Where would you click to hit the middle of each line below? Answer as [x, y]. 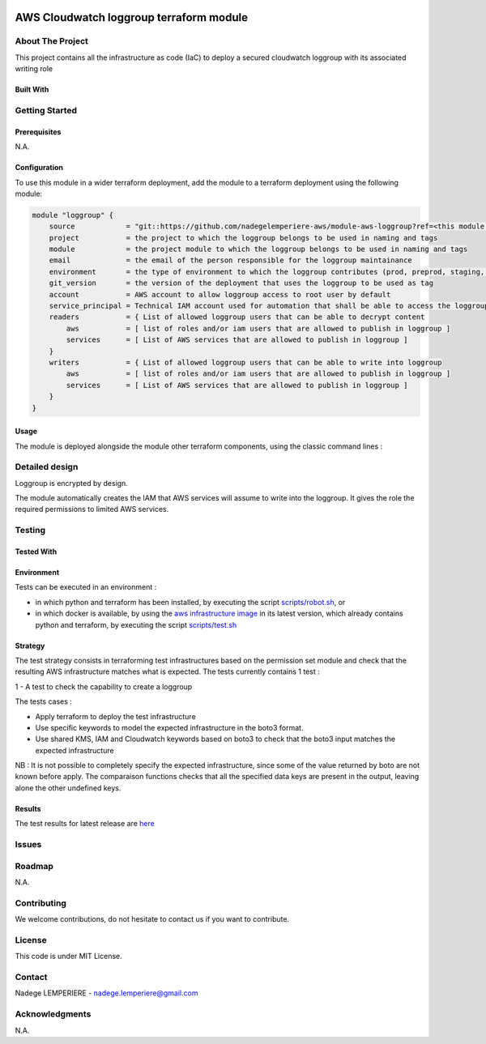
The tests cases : [44, 701]
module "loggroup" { [72, 215]
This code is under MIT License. [69, 957]
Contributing [40, 903]
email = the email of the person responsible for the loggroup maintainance [230, 260]
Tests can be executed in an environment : [86, 587]
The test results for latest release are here [85, 824]
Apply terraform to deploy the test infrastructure [115, 716]
